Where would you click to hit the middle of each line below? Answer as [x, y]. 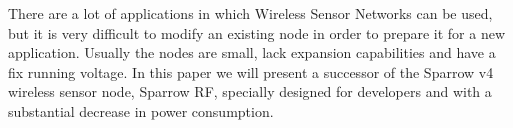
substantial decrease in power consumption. [141, 110]
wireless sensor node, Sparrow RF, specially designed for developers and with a [250, 91]
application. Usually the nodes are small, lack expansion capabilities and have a [252, 52]
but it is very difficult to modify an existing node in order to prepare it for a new [257, 32]
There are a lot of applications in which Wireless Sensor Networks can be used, [250, 13]
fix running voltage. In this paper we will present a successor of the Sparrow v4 [251, 71]
